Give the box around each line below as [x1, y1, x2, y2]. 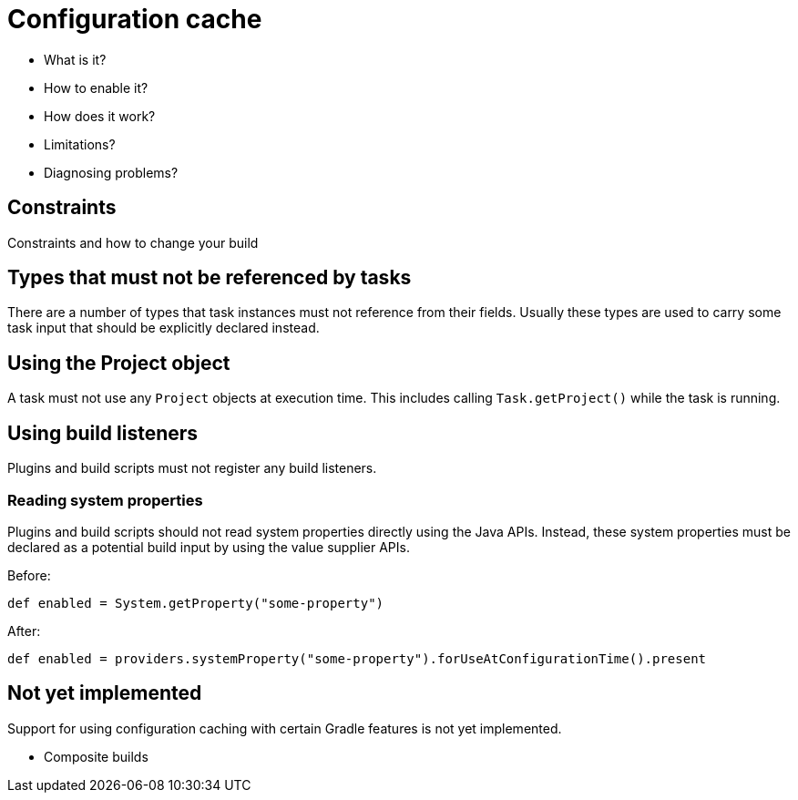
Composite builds [44, 748, 148, 764]
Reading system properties [7, 490, 203, 509]
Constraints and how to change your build [7, 234, 259, 251]
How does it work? [44, 108, 156, 124]
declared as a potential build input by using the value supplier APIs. [7, 538, 410, 555]
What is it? [44, 51, 107, 67]
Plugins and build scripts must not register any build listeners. [7, 460, 377, 477]
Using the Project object [7, 351, 230, 374]
